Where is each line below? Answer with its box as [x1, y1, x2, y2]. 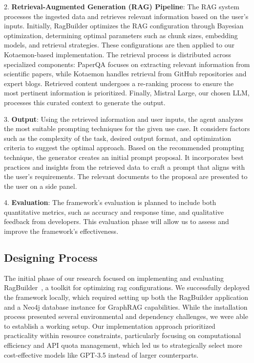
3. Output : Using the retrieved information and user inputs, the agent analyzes [4, 113, 243, 124]
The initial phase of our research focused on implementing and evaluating [4, 272, 224, 283]
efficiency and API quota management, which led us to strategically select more [4, 340, 242, 350]
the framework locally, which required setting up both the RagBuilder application [4, 292, 249, 302]
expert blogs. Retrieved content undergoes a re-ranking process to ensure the [4, 78, 234, 88]
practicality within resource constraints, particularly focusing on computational [4, 330, 241, 340]
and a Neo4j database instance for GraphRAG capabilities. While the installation [4, 301, 248, 312]
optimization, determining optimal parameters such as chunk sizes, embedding [4, 30, 238, 40]
